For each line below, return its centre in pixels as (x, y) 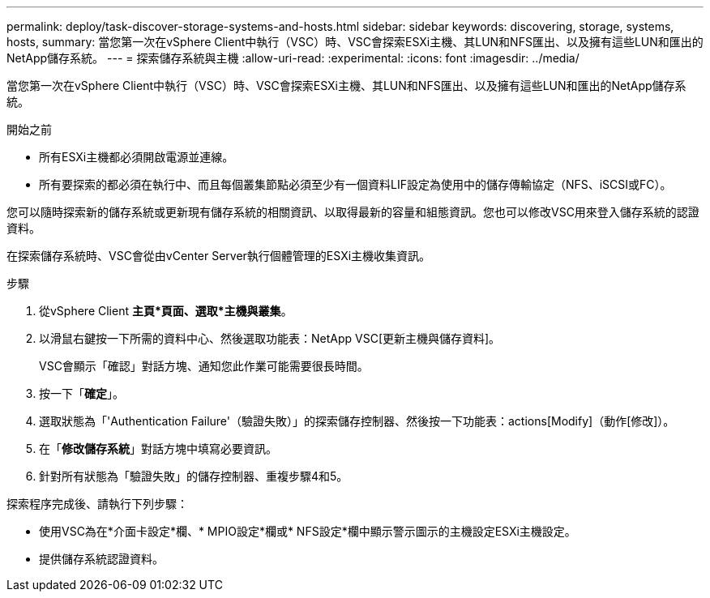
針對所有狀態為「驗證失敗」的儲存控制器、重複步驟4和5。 (194, 476)
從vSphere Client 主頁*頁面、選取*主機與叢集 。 (166, 311)
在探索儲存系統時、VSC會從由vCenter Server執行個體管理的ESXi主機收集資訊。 (219, 256)
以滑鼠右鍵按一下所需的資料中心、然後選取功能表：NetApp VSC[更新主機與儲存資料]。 (270, 338)
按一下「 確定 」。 (81, 393)
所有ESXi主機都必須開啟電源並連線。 (137, 157)
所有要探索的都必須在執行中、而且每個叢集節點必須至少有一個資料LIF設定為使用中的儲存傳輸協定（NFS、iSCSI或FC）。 (355, 184)
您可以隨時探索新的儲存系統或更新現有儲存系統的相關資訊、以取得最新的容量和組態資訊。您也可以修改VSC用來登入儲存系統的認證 (353, 212)
